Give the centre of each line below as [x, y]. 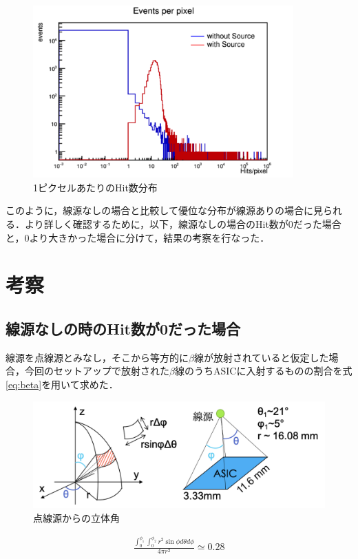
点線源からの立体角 [76, 517]
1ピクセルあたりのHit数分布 [95, 187]
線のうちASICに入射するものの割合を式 [263, 371]
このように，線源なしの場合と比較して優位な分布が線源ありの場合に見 [164, 210]
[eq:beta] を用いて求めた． [62, 384]
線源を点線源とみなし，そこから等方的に [97, 357]
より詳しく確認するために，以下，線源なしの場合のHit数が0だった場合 [183, 224]
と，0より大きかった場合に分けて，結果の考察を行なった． [138, 237]
